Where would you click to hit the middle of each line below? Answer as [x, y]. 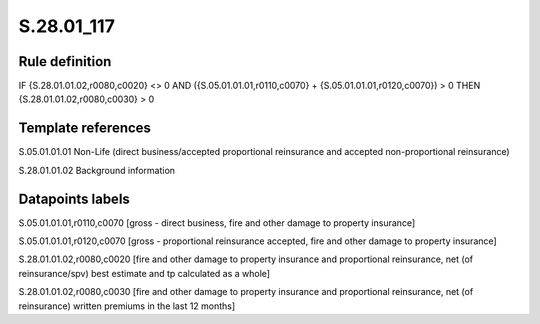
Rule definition [65, 61]
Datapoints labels [74, 198]
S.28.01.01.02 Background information [96, 170]
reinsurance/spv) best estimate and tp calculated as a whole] [144, 273]
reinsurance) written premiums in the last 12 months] [127, 306]
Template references [85, 128]
